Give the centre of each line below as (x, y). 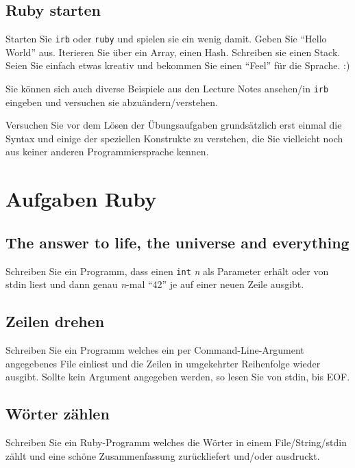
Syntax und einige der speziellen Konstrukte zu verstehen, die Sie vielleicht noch (174, 138)
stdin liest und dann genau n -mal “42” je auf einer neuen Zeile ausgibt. (155, 284)
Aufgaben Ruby (81, 199)
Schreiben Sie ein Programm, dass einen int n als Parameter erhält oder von (167, 271)
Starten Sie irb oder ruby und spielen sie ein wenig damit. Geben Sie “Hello (166, 39)
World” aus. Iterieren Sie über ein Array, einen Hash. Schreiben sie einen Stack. (173, 52)
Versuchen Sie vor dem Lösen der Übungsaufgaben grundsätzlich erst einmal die (174, 125)
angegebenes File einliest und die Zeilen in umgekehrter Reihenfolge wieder (163, 363)
